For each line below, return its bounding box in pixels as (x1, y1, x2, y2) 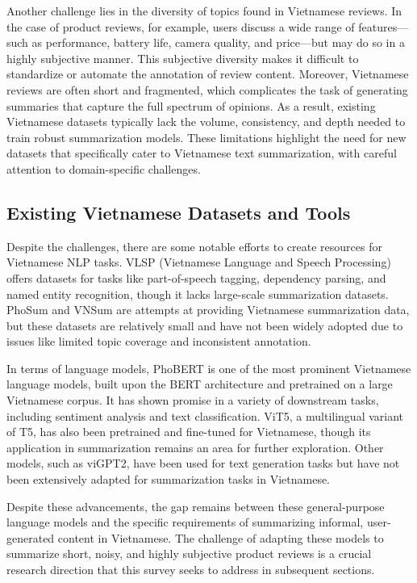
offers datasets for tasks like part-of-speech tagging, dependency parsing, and (6, 269, 386, 286)
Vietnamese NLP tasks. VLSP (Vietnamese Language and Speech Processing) (6, 254, 391, 271)
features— (358, 18, 409, 35)
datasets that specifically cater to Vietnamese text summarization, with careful (6, 145, 397, 161)
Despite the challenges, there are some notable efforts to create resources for (6, 237, 382, 254)
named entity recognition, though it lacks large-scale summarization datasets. (6, 285, 389, 302)
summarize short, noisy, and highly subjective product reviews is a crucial (6, 545, 372, 562)
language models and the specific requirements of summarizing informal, (6, 514, 364, 531)
